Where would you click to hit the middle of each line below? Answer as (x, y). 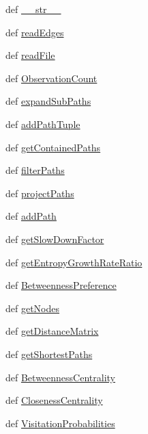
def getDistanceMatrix (52, 331)
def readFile (30, 55)
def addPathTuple (43, 124)
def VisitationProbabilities (60, 423)
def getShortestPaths (49, 354)
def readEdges (35, 32)
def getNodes (33, 308)
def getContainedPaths (53, 147)
